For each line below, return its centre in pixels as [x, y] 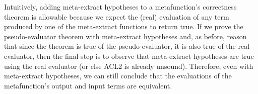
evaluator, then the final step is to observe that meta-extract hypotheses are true [129, 56]
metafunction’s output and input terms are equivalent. [88, 85]
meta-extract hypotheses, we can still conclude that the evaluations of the [118, 76]
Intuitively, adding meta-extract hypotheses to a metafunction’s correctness [120, 7]
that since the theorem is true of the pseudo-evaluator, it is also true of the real [127, 46]
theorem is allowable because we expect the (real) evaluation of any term [117, 16]
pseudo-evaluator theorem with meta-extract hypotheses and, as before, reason [125, 36]
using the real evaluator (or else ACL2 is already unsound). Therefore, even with [129, 66]
